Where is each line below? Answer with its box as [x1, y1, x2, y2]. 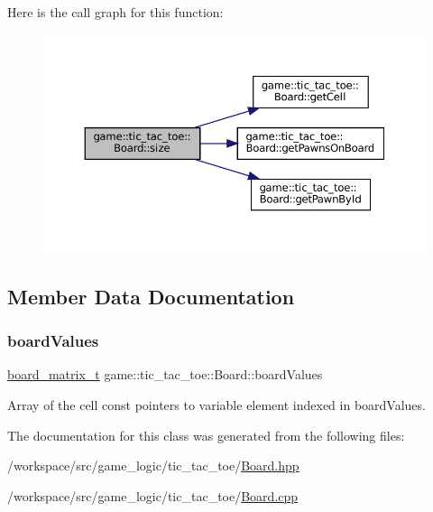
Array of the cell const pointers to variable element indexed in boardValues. [7, 396, 426, 414]
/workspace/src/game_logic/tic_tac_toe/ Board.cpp [7, 486, 299, 505]
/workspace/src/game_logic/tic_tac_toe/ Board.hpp [7, 456, 299, 475]
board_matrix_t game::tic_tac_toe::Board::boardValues [7, 365, 323, 384]
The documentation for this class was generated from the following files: [7, 425, 405, 444]
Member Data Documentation [7, 282, 295, 310]
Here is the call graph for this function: [7, 3, 224, 21]
